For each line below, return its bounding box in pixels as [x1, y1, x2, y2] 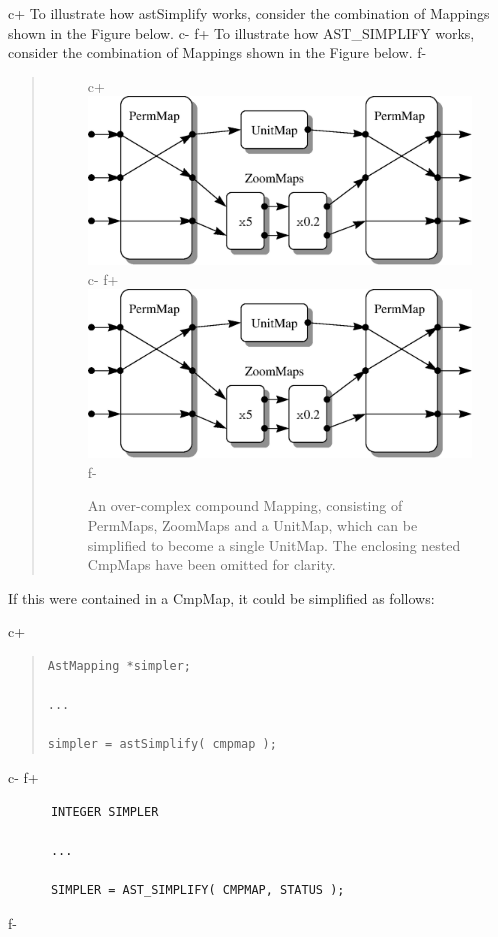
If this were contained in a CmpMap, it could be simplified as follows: [8, 587, 435, 608]
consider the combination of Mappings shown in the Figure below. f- [8, 42, 427, 63]
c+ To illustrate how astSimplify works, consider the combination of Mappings [8, 3, 490, 23]
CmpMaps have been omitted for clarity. [87, 554, 336, 575]
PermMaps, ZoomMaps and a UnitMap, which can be [87, 515, 418, 535]
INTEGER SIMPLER [50, 804, 159, 819]
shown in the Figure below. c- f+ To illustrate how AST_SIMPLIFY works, [8, 22, 475, 43]
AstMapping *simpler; [47, 658, 191, 673]
